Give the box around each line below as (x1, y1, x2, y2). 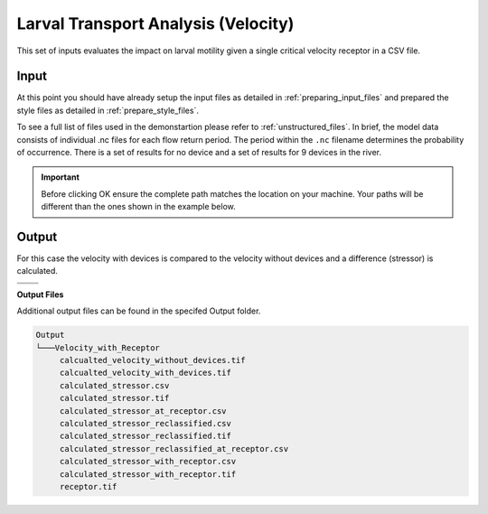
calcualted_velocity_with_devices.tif (59, 368, 232, 378)
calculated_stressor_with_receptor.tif (59, 469, 237, 479)
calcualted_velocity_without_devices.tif (59, 355, 246, 366)
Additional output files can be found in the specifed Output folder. (16, 305, 261, 316)
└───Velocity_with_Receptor (35, 342, 160, 352)
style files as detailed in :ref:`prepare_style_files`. (16, 105, 199, 116)
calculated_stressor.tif (59, 393, 170, 404)
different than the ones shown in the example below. (41, 201, 236, 212)
